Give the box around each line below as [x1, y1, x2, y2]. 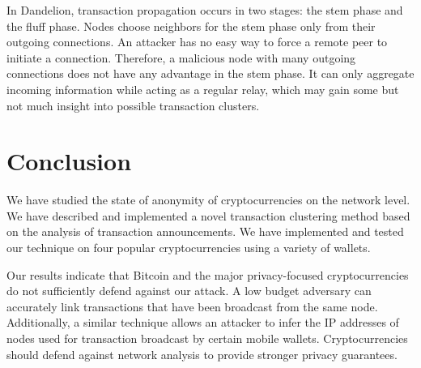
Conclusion [6, 144, 132, 178]
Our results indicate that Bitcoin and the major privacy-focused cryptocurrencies [6, 266, 409, 283]
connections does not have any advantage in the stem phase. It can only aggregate [6, 65, 415, 82]
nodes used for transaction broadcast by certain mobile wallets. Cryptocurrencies [6, 330, 408, 347]
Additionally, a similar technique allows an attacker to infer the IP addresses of [6, 314, 399, 331]
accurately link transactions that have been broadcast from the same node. [6, 297, 378, 315]
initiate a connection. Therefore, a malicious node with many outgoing [6, 49, 356, 66]
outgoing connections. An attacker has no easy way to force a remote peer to [6, 33, 388, 50]
